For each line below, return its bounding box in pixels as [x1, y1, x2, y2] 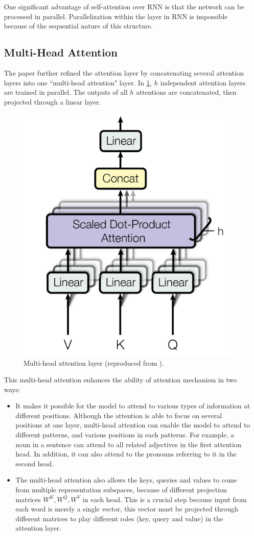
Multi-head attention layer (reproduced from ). [23, 358, 164, 368]
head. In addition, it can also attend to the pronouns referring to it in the [15, 449, 237, 459]
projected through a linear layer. [4, 96, 101, 107]
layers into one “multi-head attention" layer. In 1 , [4, 77, 152, 87]
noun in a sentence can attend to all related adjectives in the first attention [15, 439, 241, 449]
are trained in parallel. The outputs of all [4, 87, 128, 97]
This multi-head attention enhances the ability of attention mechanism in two [4, 375, 237, 385]
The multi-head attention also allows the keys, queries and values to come [15, 475, 237, 485]
